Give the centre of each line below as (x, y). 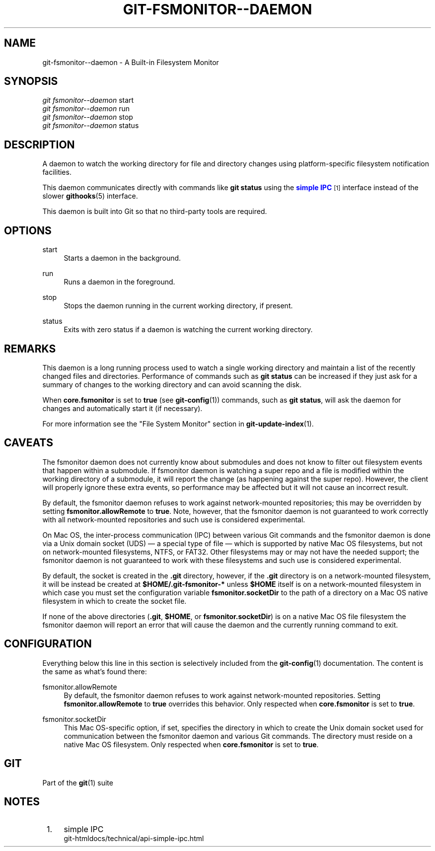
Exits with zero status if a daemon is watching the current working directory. (188, 330)
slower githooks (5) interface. (90, 196)
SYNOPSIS (31, 81)
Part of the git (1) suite (78, 782)
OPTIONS (28, 230)
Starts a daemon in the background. (122, 258)
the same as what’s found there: (95, 671)
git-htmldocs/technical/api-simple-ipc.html (134, 839)
